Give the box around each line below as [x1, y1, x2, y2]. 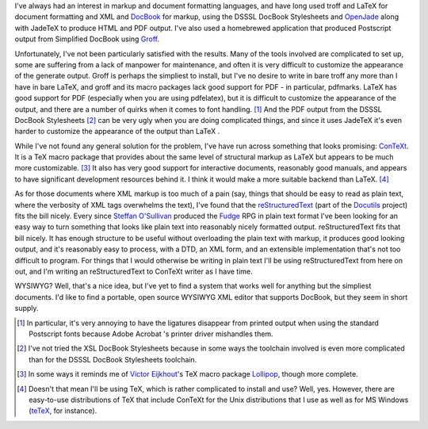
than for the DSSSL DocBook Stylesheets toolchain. [29, 354, 197, 364]
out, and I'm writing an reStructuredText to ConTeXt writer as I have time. [14, 266, 253, 276]
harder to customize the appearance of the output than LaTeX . [14, 127, 220, 136]
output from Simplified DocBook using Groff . [14, 34, 160, 44]
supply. [14, 304, 39, 313]
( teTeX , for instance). [29, 406, 97, 416]
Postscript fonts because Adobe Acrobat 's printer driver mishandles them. [29, 329, 273, 339]
